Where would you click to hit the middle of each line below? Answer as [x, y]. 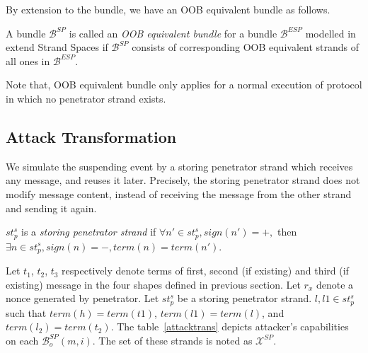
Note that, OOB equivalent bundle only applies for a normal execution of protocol [184, 85]
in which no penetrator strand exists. [86, 98]
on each [22, 340]
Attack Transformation [91, 136]
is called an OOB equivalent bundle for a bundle [173, 33]
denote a [335, 284]
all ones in [28, 60]
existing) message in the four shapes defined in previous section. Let [153, 284]
